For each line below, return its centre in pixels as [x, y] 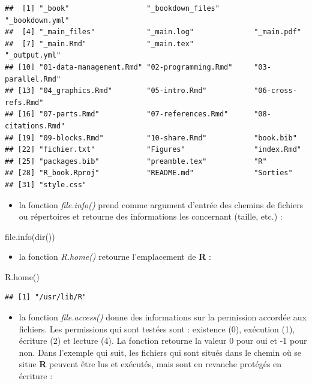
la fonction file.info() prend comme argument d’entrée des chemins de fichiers [161, 204]
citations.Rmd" [35, 126]
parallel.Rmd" [33, 79]
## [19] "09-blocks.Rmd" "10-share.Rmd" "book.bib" [151, 138]
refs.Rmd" [24, 102]
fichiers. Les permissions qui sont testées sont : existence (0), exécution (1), [157, 328]
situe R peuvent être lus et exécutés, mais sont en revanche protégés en [150, 364]
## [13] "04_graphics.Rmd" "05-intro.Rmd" [106, 91]
